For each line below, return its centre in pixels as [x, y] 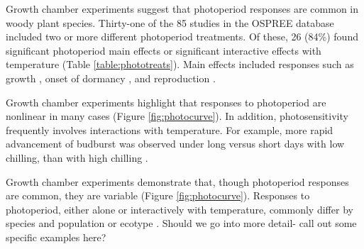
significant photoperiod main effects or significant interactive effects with [164, 50]
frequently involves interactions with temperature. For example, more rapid [170, 129]
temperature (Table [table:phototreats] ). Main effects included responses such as [180, 64]
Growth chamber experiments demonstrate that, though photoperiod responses [177, 181]
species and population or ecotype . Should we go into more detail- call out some [181, 223]
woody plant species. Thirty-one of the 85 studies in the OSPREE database [170, 22]
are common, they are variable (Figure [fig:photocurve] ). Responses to [158, 195]
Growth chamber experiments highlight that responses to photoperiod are [166, 102]
